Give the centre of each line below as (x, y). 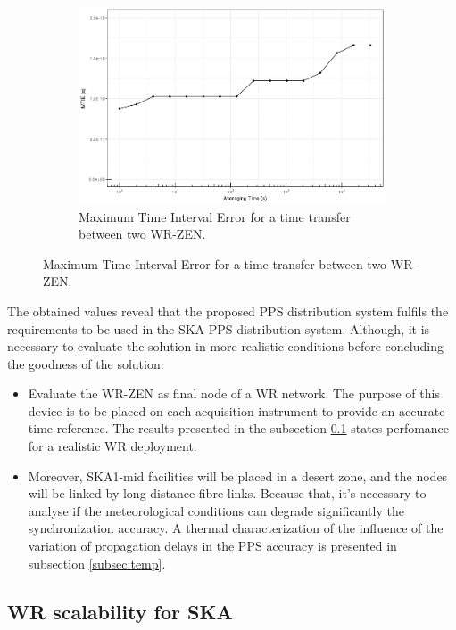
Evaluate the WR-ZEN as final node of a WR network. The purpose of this (234, 393)
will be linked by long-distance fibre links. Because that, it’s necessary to (227, 493)
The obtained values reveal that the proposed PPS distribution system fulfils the (228, 311)
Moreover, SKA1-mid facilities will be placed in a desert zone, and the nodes (238, 475)
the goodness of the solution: (86, 363)
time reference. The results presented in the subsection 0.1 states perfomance (239, 428)
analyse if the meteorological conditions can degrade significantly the (216, 510)
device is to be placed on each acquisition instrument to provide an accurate (236, 410)
